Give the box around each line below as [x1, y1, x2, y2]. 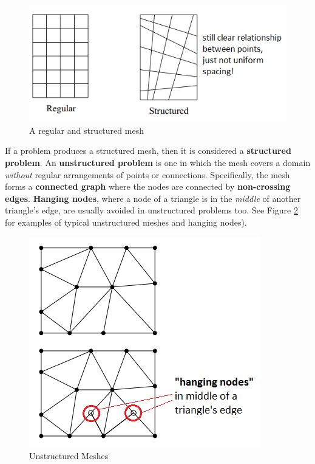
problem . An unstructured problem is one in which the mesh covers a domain [5, 156, 311, 169]
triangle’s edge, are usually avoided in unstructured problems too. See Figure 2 [5, 204, 298, 216]
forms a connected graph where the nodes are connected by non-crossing [5, 180, 291, 193]
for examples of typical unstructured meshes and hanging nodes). [5, 216, 247, 229]
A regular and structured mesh [29, 123, 144, 136]
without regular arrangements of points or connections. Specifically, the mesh [5, 168, 290, 181]
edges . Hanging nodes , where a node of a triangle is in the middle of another [5, 192, 301, 204]
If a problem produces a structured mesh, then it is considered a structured [5, 144, 291, 157]
